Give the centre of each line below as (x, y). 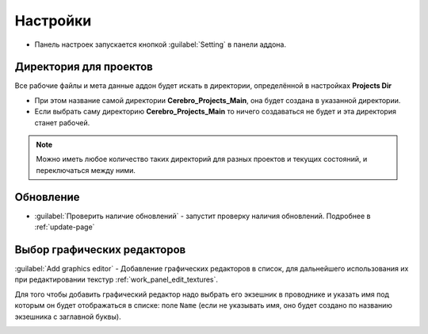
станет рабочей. (62, 122)
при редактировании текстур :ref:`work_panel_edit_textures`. (116, 280)
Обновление (47, 197)
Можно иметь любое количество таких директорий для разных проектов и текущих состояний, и (202, 159)
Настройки (53, 21)
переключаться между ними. (86, 170)
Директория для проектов (84, 67)
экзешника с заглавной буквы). (68, 317)
